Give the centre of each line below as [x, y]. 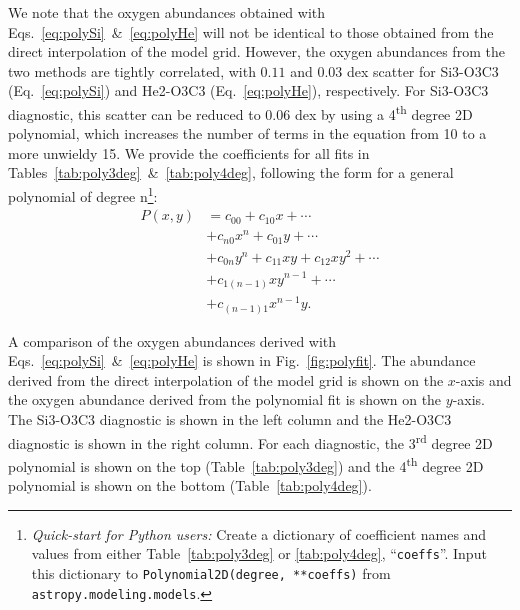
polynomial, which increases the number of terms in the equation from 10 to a [247, 133]
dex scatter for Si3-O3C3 [422, 70]
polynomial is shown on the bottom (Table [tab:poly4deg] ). [190, 485]
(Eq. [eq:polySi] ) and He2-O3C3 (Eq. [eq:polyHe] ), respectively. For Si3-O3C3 [248, 90]
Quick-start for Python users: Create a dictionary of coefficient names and [259, 533]
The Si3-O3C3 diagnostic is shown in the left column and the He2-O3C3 [230, 419]
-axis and [483, 379]
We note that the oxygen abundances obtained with [167, 12]
